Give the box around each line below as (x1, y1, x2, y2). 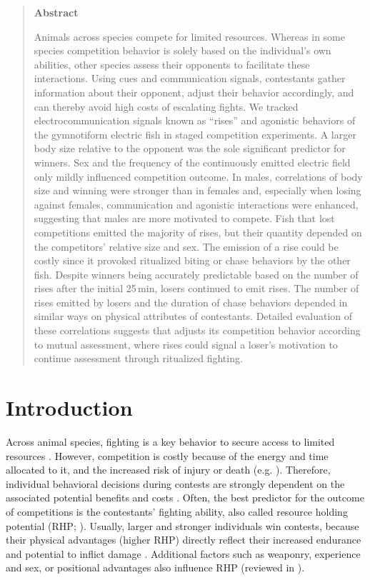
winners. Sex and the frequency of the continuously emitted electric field (34, 154, 351, 169)
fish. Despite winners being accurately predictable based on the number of (34, 266, 359, 281)
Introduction (6, 393, 133, 422)
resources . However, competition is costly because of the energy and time (6, 448, 329, 463)
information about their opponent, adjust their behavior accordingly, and (34, 84, 354, 99)
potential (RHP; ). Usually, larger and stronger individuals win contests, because (6, 518, 359, 533)
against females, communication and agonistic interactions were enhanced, (34, 196, 359, 211)
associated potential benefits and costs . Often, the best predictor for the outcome (6, 490, 364, 505)
